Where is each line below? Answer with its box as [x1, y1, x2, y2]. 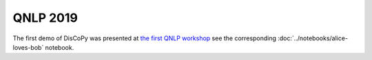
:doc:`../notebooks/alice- [278, 34, 348, 42]
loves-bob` [12, 43, 44, 51]
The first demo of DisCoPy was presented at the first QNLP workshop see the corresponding [12, 34, 277, 42]
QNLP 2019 [12, 10, 79, 25]
